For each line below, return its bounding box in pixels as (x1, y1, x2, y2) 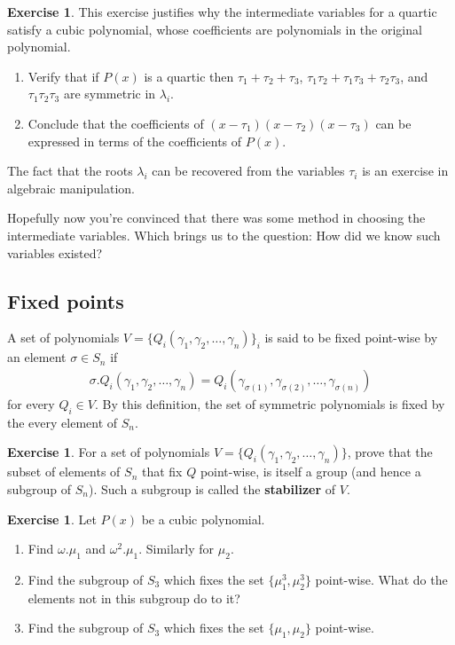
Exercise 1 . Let (7, 509, 97, 528)
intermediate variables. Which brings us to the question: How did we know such (7, 225, 441, 244)
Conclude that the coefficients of (27, 114, 204, 132)
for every (7, 394, 55, 413)
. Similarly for (138, 539, 215, 558)
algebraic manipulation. (7, 178, 135, 197)
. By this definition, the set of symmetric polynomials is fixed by (94, 394, 445, 413)
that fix (141, 462, 183, 481)
